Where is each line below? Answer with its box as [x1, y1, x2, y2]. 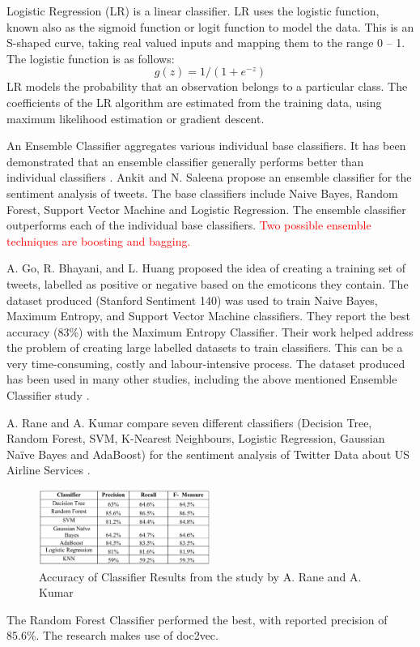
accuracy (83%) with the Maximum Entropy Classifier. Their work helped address [6, 323, 414, 340]
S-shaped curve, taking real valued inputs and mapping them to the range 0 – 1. [6, 34, 405, 51]
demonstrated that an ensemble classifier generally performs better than [6, 152, 364, 169]
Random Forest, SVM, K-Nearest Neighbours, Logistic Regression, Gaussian [6, 430, 385, 447]
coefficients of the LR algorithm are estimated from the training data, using [6, 93, 382, 110]
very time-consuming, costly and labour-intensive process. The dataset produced [6, 354, 405, 371]
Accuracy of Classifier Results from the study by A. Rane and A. [39, 568, 362, 585]
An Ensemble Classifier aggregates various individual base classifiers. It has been [6, 137, 406, 154]
